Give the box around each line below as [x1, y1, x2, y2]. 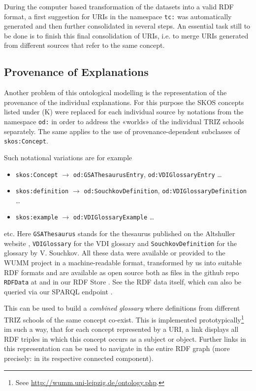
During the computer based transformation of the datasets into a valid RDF [4, 1, 234, 11]
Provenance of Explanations [4, 64, 149, 79]
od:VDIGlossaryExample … [73, 212, 155, 222]
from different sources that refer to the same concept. [4, 40, 165, 50]
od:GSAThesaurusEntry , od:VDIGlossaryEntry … [73, 169, 222, 179]
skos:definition [15, 188, 69, 195]
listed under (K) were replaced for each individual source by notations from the [4, 107, 244, 117]
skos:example [15, 214, 58, 221]
